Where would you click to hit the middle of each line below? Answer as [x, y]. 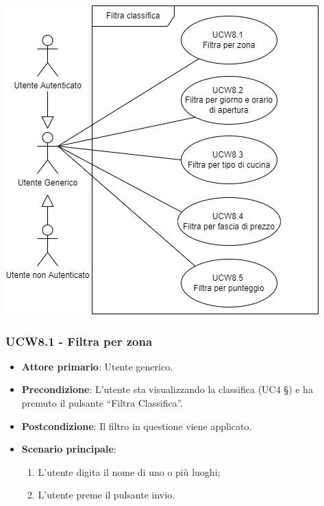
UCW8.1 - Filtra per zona [79, 341]
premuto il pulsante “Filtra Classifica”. [102, 403]
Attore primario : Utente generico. [97, 366]
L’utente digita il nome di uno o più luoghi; [129, 471]
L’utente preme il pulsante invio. [107, 495]
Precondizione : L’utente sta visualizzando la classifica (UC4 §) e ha [167, 389]
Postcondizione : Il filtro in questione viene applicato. [137, 426]
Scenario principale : [69, 449]
